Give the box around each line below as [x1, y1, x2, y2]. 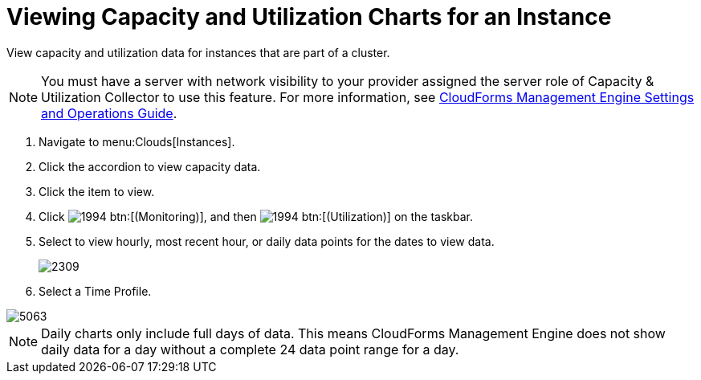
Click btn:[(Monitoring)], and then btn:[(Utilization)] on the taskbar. [39, 209, 474, 223]
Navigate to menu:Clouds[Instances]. [39, 134, 235, 149]
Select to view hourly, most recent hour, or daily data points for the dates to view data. [39, 234, 495, 248]
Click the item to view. [39, 184, 155, 198]
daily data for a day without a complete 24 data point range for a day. [41, 341, 459, 358]
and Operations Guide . [41, 104, 177, 121]
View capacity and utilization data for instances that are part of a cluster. [6, 45, 390, 59]
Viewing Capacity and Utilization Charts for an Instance [6, 3, 612, 31]
